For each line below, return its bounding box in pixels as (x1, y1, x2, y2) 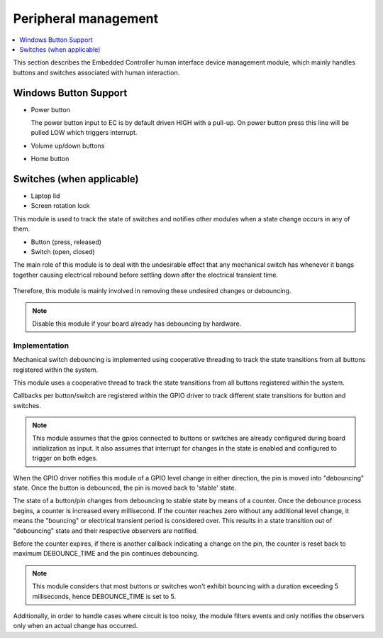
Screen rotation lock (30, 202, 90, 210)
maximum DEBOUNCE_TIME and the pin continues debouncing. (13, 549, 199, 558)
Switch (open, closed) (30, 248, 95, 256)
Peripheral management (13, 11, 159, 26)
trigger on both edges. (32, 454, 99, 463)
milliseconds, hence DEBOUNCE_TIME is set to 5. (32, 592, 177, 600)
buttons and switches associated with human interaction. (13, 68, 180, 77)
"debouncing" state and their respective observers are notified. (13, 526, 199, 535)
